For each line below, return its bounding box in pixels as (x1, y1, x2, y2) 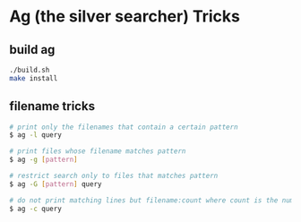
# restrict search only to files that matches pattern (9, 172, 219, 181)
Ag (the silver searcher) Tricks (9, 6, 240, 27)
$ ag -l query (9, 131, 63, 140)
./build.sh (9, 65, 50, 74)
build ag (9, 42, 56, 57)
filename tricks (9, 98, 96, 114)
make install (9, 73, 58, 82)
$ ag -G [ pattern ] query (9, 179, 102, 189)
